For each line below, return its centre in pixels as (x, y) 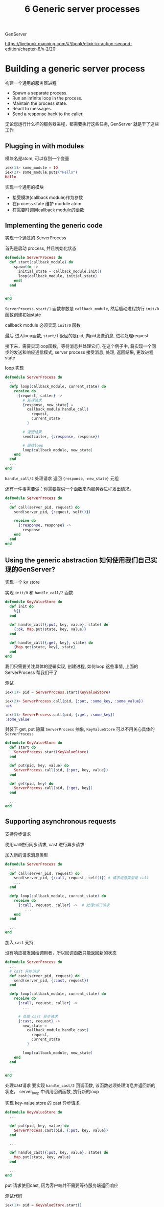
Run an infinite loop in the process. (47, 98)
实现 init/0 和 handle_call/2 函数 (39, 593)
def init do (22, 606)
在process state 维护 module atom (47, 203)
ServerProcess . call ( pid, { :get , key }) (53, 788)
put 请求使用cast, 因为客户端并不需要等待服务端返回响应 (62, 1185)
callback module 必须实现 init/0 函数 (43, 325)
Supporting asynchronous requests (61, 821)
